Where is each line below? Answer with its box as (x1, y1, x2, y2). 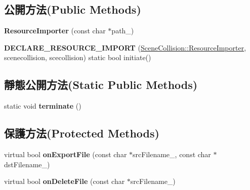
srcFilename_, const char (133, 149, 211, 159)
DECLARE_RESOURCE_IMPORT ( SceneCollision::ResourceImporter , (4, 42, 246, 53)
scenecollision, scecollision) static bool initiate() (4, 52, 151, 63)
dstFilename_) (4, 159, 50, 169)
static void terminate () (4, 101, 81, 111)
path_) (111, 25, 134, 36)
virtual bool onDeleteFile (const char (4, 176, 125, 186)
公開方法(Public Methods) (4, 2, 141, 17)
